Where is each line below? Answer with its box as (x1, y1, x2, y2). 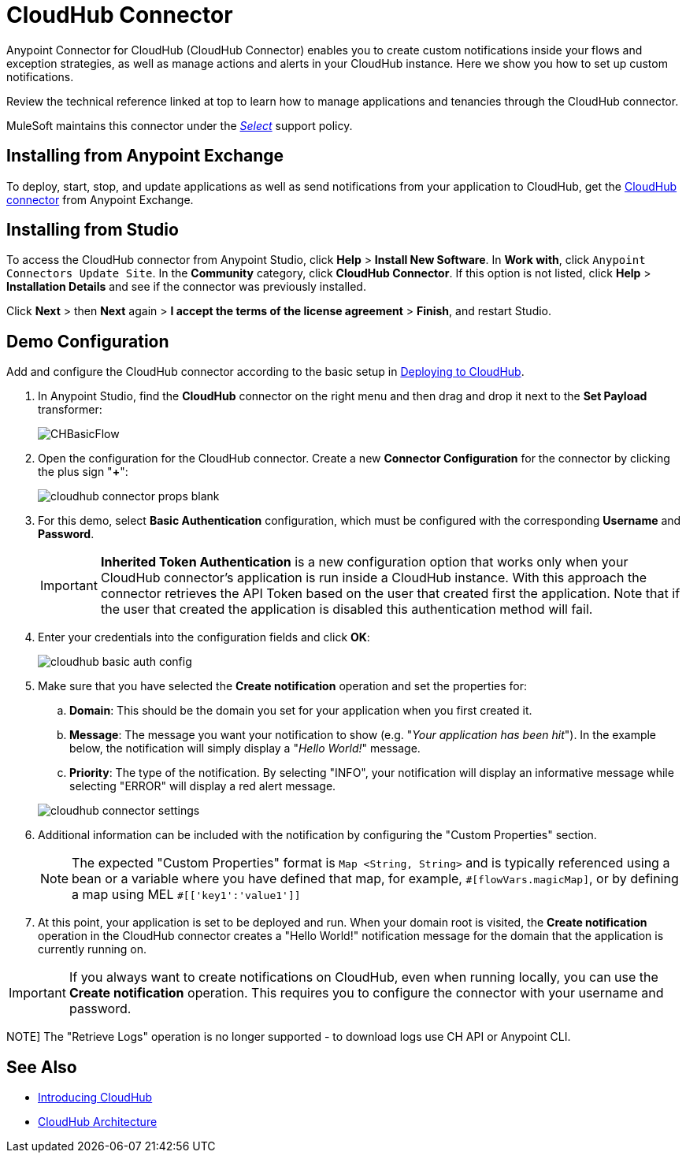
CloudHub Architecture (38, 1115, 158, 1129)
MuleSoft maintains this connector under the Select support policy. (6, 118, 353, 132)
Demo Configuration (6, 331, 169, 351)
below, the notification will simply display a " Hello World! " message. (69, 741, 421, 756)
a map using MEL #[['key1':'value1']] (72, 886, 301, 903)
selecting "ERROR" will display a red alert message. (69, 779, 336, 793)
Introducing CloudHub (38, 1090, 153, 1105)
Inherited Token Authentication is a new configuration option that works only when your (100, 554, 629, 570)
